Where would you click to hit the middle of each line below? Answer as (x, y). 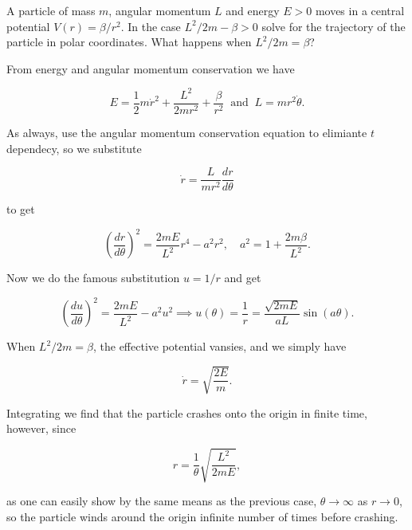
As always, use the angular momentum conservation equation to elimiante (187, 132)
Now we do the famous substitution (93, 278)
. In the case (151, 26)
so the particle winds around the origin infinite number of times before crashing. (202, 516)
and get (243, 278)
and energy (253, 10)
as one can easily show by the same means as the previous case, (162, 501)
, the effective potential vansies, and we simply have (220, 346)
